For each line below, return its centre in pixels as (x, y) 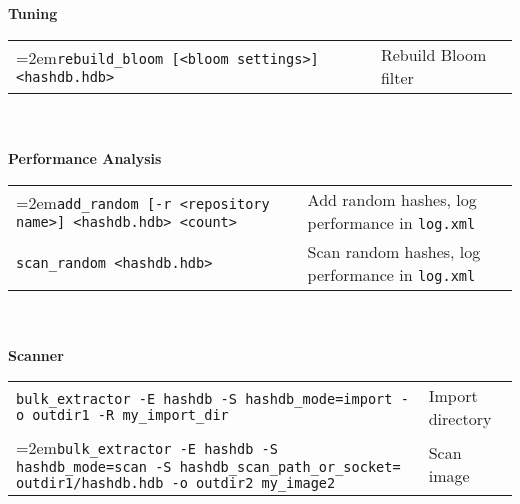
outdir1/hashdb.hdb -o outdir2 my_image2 (176, 483)
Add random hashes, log (392, 199)
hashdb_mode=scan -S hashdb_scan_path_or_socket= (208, 467)
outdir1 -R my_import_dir (130, 415)
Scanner (36, 354)
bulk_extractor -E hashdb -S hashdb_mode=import (204, 399)
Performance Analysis (85, 157)
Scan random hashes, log (394, 251)
